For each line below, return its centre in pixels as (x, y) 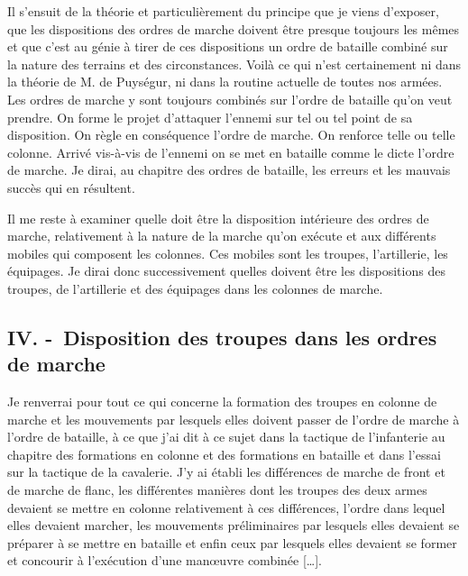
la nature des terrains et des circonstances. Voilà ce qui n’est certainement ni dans (234, 64)
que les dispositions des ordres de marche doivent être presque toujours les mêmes (234, 28)
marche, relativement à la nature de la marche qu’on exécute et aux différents (222, 236)
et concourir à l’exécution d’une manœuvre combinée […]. (165, 560)
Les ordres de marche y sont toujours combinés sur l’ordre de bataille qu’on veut (230, 99)
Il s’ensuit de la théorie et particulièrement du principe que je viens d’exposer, (223, 11)
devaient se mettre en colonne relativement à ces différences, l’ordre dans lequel (226, 507)
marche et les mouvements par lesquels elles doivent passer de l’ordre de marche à (234, 419)
